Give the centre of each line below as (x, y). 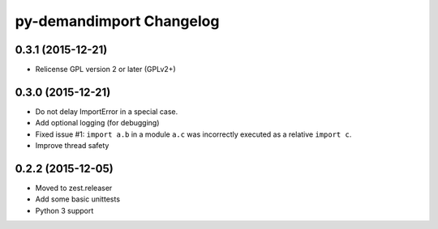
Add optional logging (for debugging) (97, 123)
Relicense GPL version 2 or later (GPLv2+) (105, 70)
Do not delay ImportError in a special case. (107, 111)
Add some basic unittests (78, 199)
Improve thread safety (72, 146)
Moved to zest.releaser (74, 188)
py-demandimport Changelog (117, 21)
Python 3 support (64, 210)
